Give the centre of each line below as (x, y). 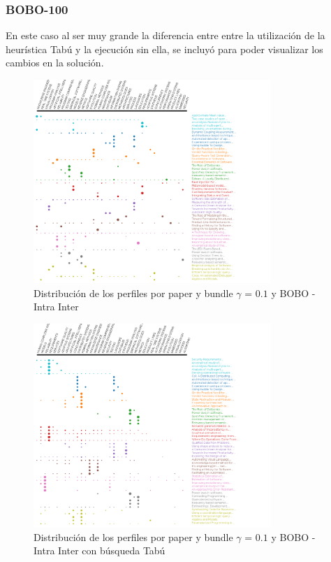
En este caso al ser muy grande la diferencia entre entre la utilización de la (165, 35)
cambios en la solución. (55, 63)
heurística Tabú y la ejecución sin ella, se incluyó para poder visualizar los (164, 49)
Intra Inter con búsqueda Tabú (100, 550)
